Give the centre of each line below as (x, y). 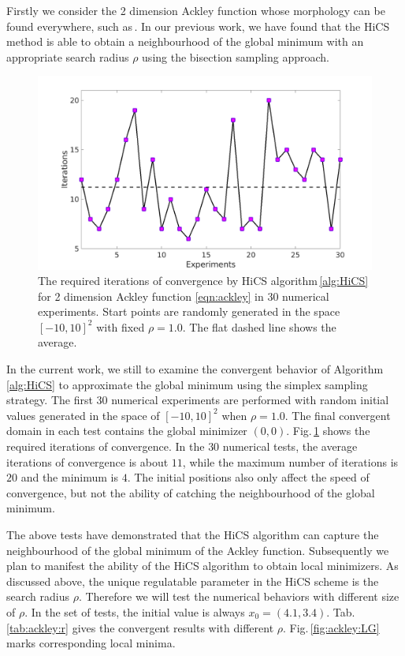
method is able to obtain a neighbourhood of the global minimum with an (185, 41)
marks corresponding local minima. (91, 643)
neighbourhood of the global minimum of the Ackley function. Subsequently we (198, 550)
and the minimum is (70, 477)
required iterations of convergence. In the (106, 446)
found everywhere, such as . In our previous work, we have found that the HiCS (198, 26)
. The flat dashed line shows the (259, 326)
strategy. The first (50, 400)
